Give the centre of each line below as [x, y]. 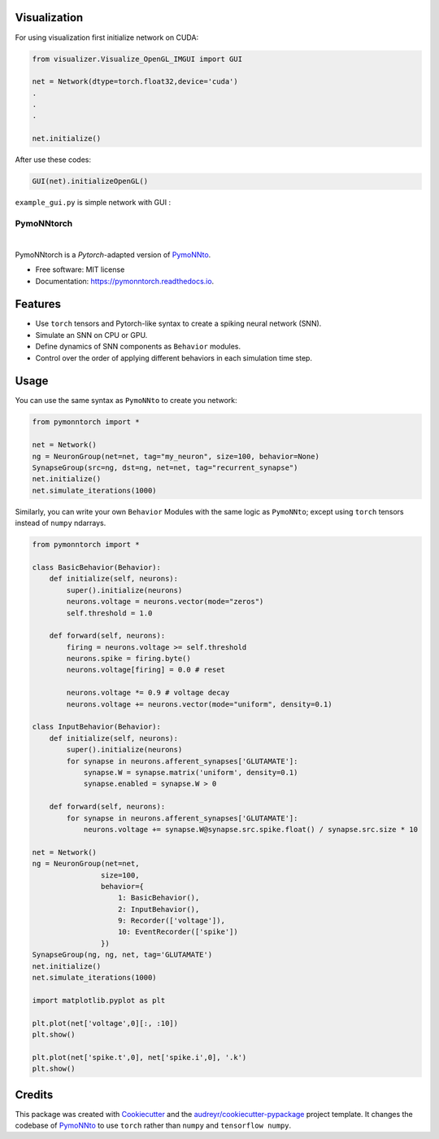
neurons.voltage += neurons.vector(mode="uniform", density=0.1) [199, 704]
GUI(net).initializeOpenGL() [90, 182]
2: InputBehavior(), [159, 909]
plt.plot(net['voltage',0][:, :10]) [105, 1023]
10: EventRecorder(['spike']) [178, 932]
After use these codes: [53, 160]
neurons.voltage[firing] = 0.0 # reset [146, 670]
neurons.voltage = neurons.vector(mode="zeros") [165, 602]
